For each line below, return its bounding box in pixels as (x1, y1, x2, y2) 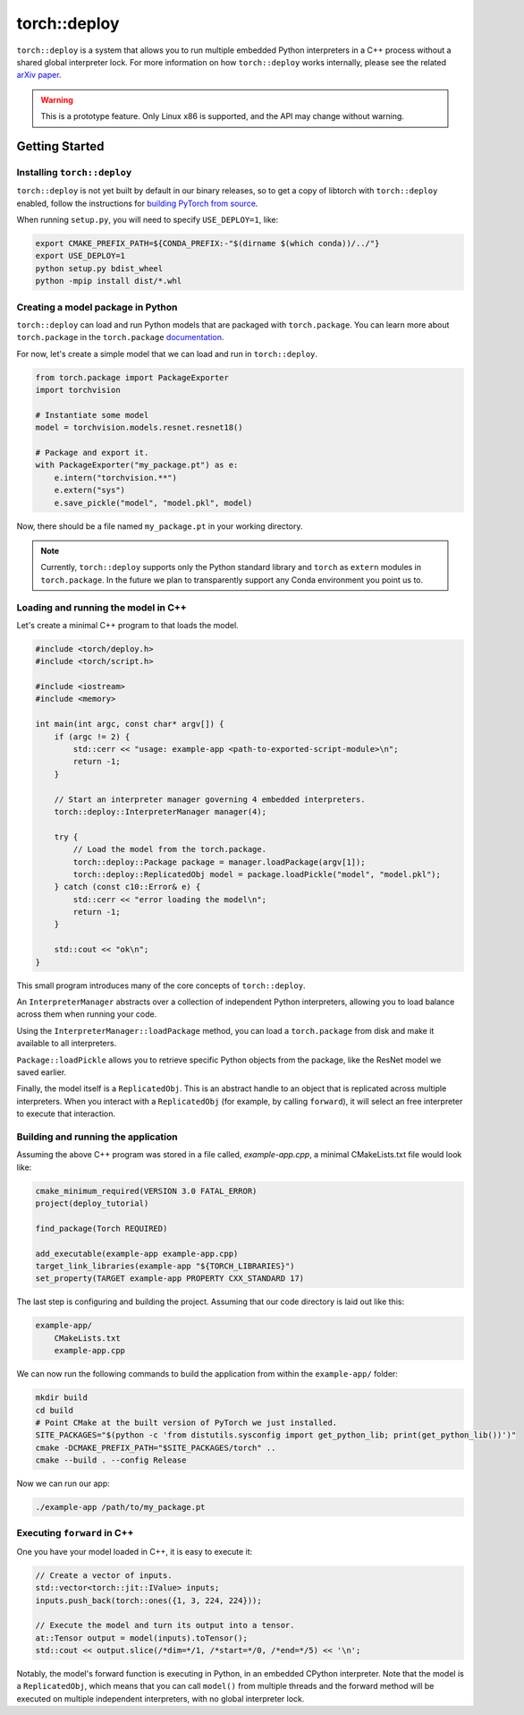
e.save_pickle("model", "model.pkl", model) (54, 498, 253, 508)
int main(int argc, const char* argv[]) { (35, 719, 224, 730)
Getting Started (16, 139, 105, 154)
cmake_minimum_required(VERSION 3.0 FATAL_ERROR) (35, 1186, 258, 1196)
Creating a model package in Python (16, 301, 178, 313)
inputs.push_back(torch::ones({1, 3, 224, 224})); (35, 1595, 263, 1606)
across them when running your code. (16, 1009, 157, 1020)
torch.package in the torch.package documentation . (16, 332, 224, 343)
